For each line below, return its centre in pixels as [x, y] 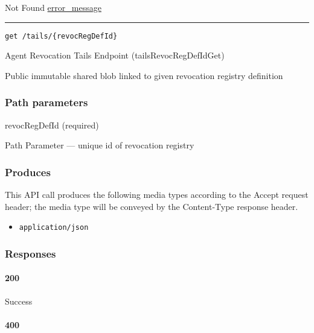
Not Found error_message [53, 7]
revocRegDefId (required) [52, 125]
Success [19, 301]
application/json [54, 228]
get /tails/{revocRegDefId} [61, 36]
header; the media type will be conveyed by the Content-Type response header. [152, 206]
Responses [30, 253]
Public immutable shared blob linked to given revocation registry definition [144, 75]
